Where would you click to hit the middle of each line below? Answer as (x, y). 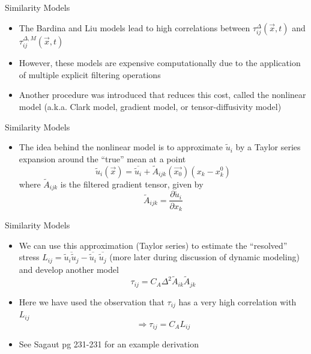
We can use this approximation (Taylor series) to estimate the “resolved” (153, 245)
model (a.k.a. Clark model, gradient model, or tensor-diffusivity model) (150, 106)
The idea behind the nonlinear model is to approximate (121, 147)
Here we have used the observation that (92, 301)
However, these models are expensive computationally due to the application (160, 63)
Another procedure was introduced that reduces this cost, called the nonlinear (162, 95)
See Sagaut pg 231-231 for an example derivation (109, 344)
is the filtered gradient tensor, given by (132, 184)
